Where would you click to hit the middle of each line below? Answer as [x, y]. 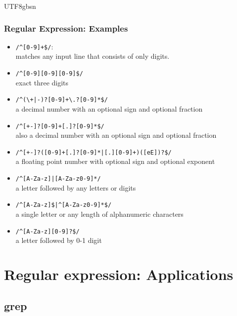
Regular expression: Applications [119, 274]
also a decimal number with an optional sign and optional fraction [116, 135]
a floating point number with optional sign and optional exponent [115, 161]
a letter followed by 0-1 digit [59, 240]
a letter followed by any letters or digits [76, 187]
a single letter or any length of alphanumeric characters [99, 214]
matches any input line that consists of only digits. [93, 56]
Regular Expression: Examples [66, 28]
